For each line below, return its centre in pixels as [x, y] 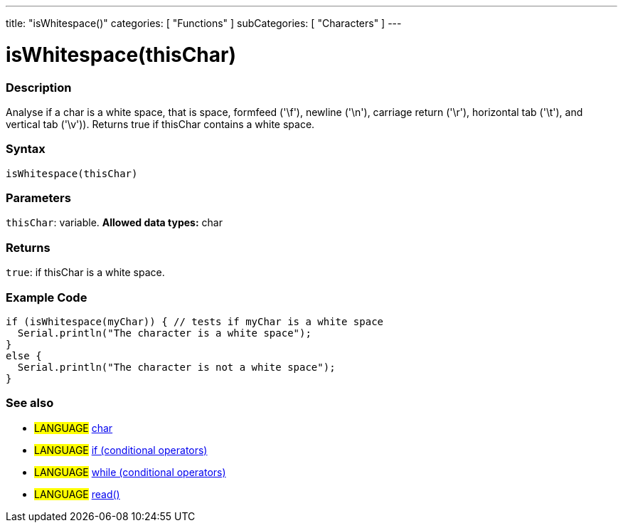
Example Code [47, 297]
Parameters [38, 198]
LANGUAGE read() [77, 494]
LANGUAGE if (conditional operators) [121, 450]
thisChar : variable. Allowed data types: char [114, 223]
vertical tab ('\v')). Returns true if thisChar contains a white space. [160, 124]
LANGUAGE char [74, 428]
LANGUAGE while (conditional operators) [130, 472]
